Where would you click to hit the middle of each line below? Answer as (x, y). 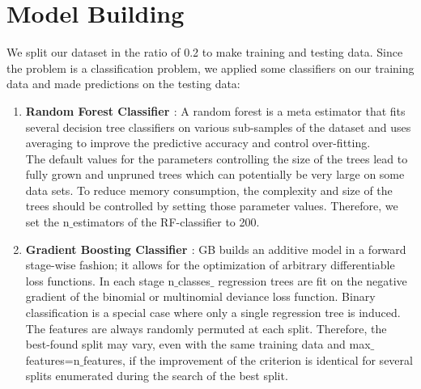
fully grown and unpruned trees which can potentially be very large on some (215, 174)
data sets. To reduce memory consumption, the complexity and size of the (209, 190)
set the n (47, 222)
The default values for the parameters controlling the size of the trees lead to (217, 158)
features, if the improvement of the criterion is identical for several (248, 359)
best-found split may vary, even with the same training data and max (198, 344)
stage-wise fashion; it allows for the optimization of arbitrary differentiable (210, 265)
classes (194, 280)
